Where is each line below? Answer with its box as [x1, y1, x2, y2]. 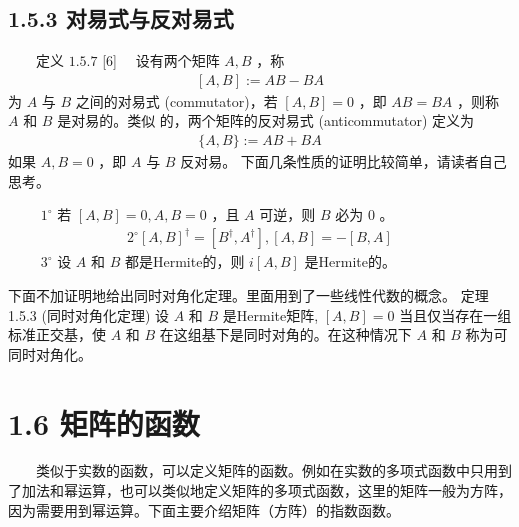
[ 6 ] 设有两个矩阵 [102, 50, 220, 71]
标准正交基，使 [8, 324, 106, 345]
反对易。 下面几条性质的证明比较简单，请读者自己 [180, 151, 507, 172]
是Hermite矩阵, [222, 304, 319, 325]
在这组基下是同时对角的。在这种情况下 [159, 324, 412, 345]
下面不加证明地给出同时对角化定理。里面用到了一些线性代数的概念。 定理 [8, 284, 489, 305]
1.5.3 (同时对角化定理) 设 [8, 304, 169, 325]
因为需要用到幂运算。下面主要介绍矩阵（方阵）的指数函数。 [8, 499, 400, 520]
